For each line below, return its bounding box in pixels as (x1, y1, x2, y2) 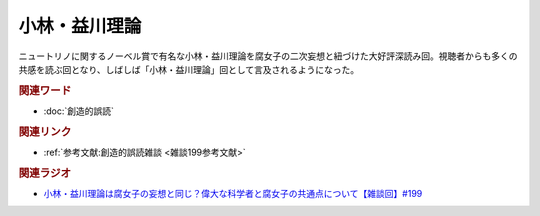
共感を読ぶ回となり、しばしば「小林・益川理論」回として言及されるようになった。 (18, 63, 360, 75)
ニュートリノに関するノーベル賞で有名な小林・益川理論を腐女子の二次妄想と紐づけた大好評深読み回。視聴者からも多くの (18, 50, 518, 62)
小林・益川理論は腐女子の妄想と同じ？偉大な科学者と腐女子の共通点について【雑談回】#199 (43, 188, 423, 200)
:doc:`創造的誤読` (43, 105, 115, 117)
